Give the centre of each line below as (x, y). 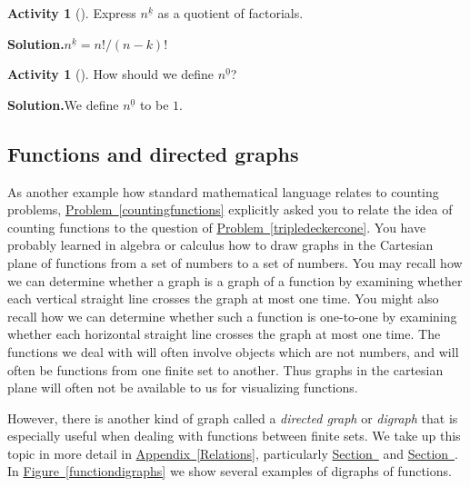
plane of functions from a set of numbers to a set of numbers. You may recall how (235, 262)
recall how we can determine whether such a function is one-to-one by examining (232, 316)
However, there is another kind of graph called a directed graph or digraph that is (233, 417)
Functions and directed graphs (153, 153)
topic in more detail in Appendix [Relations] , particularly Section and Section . (233, 453)
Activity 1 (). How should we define (111, 74)
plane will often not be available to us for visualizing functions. (183, 388)
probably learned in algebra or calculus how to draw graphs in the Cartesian (220, 245)
